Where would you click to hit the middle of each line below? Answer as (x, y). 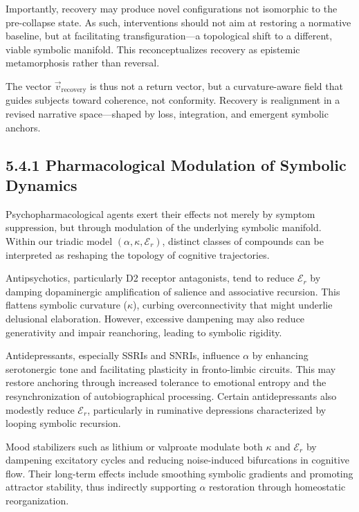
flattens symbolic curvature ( (67, 305)
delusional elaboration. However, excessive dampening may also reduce (155, 318)
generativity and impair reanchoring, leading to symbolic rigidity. (144, 332)
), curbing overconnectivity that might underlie (233, 305)
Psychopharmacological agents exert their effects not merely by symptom (160, 213)
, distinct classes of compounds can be (243, 240)
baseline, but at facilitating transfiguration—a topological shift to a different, (169, 36)
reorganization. (37, 501)
